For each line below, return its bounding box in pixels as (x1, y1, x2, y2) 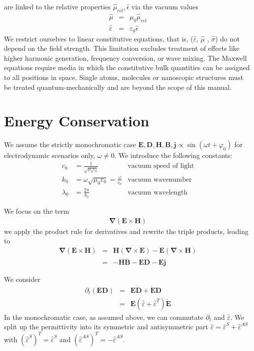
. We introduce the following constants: (114, 150, 232, 160)
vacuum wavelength (127, 189, 188, 196)
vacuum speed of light (127, 162, 194, 170)
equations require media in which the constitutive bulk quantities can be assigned (4, 62, 250, 73)
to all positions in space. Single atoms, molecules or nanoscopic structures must (4, 72, 244, 82)
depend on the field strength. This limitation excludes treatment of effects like (4, 43, 240, 53)
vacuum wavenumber (127, 176, 192, 183)
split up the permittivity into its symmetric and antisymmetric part (4, 321, 209, 332)
